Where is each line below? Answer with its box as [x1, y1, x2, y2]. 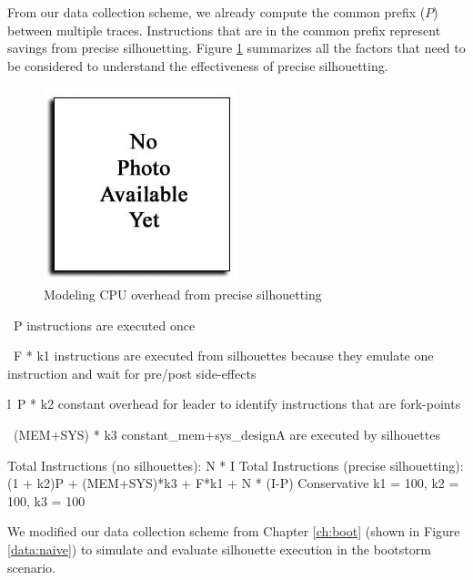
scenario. [7, 557, 56, 576]
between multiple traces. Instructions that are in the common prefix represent [7, 20, 441, 39]
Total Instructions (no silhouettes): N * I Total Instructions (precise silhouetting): [7, 455, 464, 474]
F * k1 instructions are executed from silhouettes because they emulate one [13, 346, 434, 365]
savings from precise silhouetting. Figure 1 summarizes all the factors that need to [7, 38, 466, 57]
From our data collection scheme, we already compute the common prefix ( [7, 3, 426, 21]
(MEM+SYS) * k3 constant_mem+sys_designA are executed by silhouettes [13, 424, 440, 443]
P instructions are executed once [13, 315, 196, 334]
